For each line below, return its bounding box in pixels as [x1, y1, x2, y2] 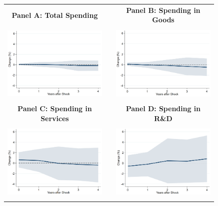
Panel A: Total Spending [11, 9, 98, 20]
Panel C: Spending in [17, 103, 92, 114]
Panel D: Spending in [126, 103, 201, 114]
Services [41, 113, 69, 123]
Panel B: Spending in [126, 4, 201, 15]
